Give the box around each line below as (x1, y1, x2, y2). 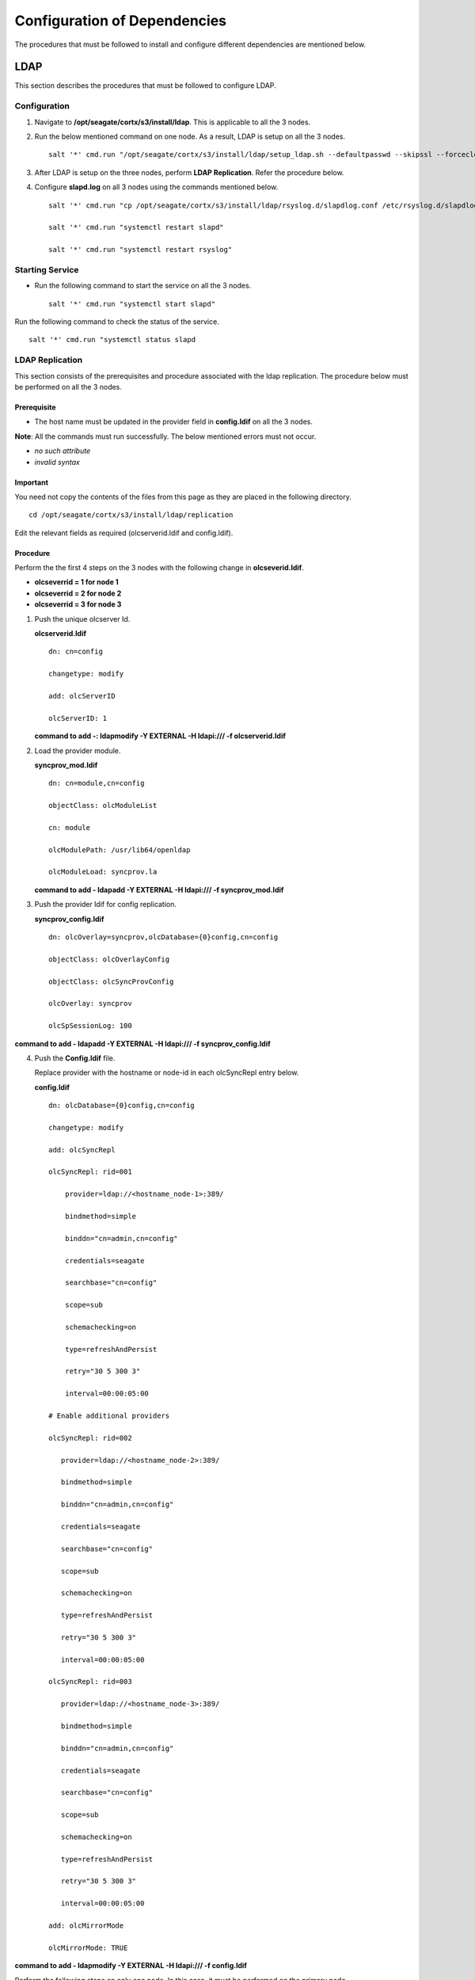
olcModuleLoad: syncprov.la (48, 867, 158, 877)
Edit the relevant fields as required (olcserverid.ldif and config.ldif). (14, 527, 234, 538)
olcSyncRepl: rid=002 (48, 1434, 132, 1442)
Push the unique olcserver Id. (34, 614, 131, 623)
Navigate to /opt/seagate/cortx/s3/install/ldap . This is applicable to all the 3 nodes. (34, 117, 311, 127)
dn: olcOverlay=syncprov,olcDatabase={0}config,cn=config (48, 933, 279, 942)
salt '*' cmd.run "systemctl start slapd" (48, 299, 216, 308)
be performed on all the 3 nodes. (14, 382, 123, 391)
